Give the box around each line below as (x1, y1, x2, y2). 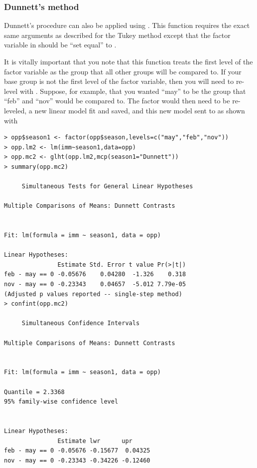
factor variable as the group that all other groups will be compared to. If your (4, 66, 242, 76)
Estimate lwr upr (57, 437, 132, 445)
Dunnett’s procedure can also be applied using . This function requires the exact (4, 20, 250, 30)
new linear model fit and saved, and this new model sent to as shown (34, 105, 245, 115)
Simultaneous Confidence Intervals (21, 320, 140, 327)
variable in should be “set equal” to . (4, 39, 117, 50)
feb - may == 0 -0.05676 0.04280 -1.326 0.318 (4, 271, 186, 278)
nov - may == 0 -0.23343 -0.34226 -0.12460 (4, 457, 150, 464)
